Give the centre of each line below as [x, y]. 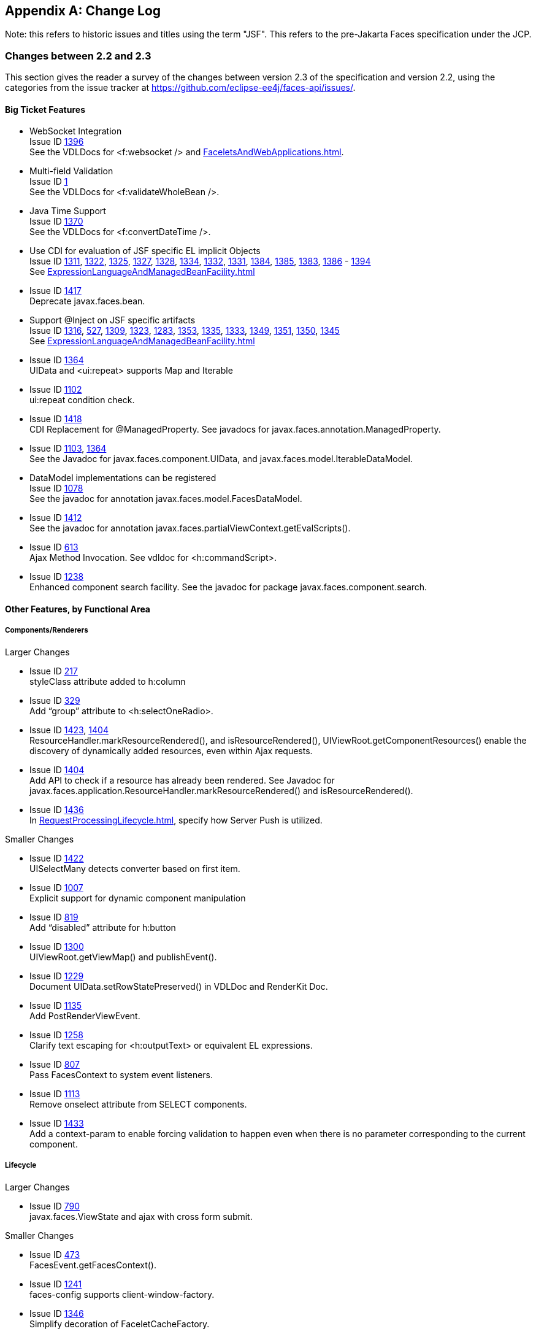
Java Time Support [68, 211]
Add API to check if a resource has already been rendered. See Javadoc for [182, 780]
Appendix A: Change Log [83, 11]
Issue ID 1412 [56, 518]
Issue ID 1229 [57, 976]
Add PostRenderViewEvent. [85, 1016]
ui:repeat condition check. [82, 400]
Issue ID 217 [54, 671]
